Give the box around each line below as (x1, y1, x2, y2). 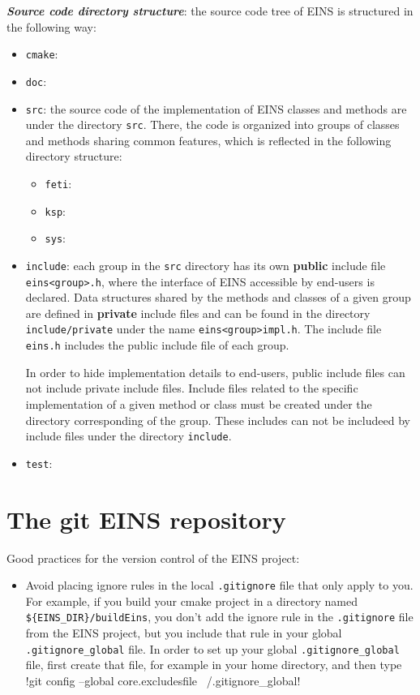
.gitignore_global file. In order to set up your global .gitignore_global (25, 640, 400, 657)
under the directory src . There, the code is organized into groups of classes (25, 116, 400, 133)
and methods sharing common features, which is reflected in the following (25, 131, 392, 148)
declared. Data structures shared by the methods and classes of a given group (25, 289, 411, 306)
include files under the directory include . (25, 427, 232, 444)
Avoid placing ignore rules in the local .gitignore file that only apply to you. (25, 577, 414, 594)
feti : (45, 175, 72, 191)
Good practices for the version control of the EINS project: (6, 549, 300, 566)
